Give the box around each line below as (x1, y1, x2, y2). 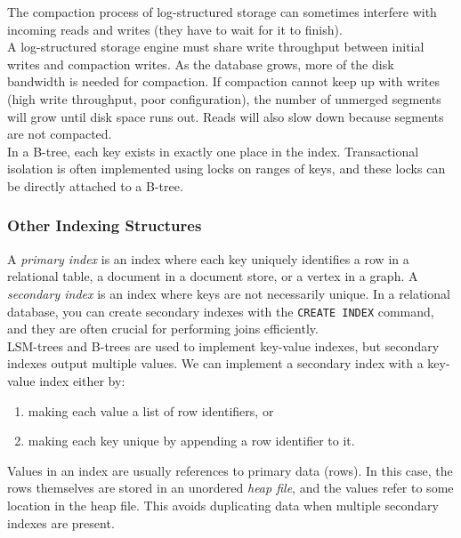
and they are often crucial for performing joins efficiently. (7, 319, 319, 338)
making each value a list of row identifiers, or (28, 401, 274, 420)
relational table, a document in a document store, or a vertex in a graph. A (7, 267, 418, 285)
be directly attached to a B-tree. (7, 176, 183, 195)
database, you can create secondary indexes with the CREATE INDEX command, (7, 301, 434, 320)
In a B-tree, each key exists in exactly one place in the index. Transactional (7, 141, 419, 160)
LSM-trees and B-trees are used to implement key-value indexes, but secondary (7, 336, 440, 355)
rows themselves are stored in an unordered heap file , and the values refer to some (7, 478, 454, 497)
